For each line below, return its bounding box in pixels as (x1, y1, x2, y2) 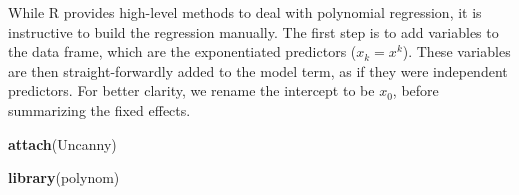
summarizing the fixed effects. (8, 99, 191, 120)
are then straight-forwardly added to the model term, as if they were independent (8, 60, 508, 81)
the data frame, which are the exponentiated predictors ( (8, 41, 357, 62)
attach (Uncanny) (8, 133, 117, 154)
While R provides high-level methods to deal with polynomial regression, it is (8, 2, 482, 22)
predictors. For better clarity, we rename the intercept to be (8, 80, 375, 101)
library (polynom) (8, 167, 120, 188)
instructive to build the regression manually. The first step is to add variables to (8, 21, 499, 42)
